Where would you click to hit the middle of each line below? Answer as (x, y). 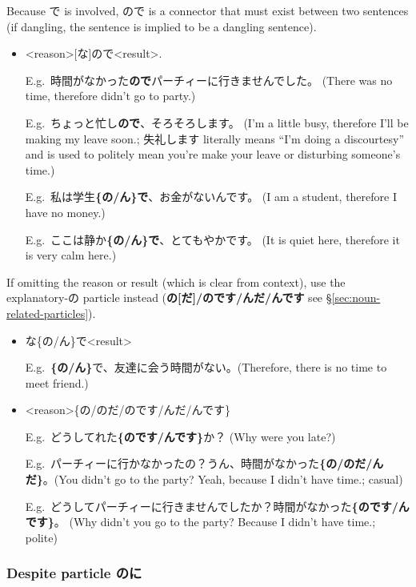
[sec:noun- (356, 298)
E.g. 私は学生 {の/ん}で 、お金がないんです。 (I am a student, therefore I (211, 197)
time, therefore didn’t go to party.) (110, 96)
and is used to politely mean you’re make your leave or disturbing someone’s (213, 154)
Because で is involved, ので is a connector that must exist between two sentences (208, 10)
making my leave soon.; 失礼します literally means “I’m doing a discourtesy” (215, 138)
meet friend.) (57, 382)
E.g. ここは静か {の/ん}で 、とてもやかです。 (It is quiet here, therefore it (212, 239)
